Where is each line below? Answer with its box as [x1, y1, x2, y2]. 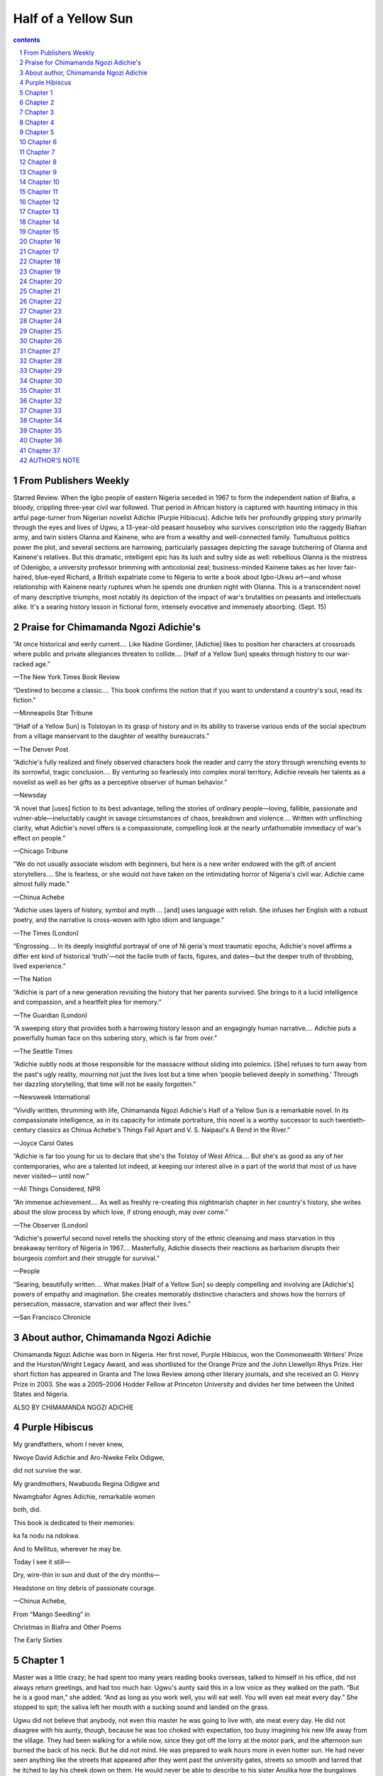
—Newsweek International [13, 1093, 90, 1101]
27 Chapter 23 [19, 307, 62, 315]
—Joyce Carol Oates [13, 1139, 74, 1147]
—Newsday [13, 791, 48, 799]
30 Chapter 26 [19, 337, 62, 345]
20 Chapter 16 [19, 237, 61, 246]
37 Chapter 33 [19, 406, 62, 415]
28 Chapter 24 [19, 317, 62, 325]
